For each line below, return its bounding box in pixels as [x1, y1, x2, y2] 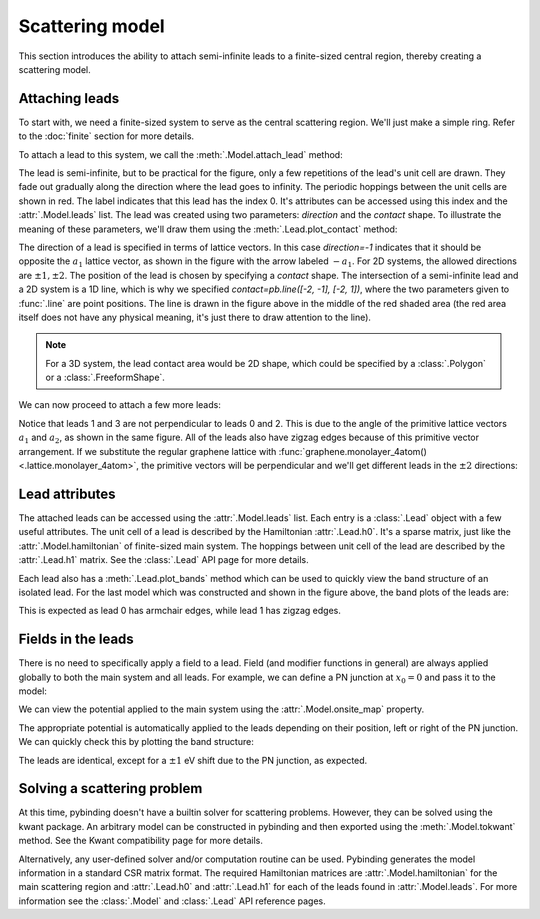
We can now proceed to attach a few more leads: [18, 399, 222, 411]
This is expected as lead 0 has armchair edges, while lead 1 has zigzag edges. [18, 605, 342, 617]
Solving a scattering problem [18, 780, 203, 797]
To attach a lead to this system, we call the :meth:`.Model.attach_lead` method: [18, 148, 344, 160]
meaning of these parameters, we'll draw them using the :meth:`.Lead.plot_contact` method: [18, 223, 398, 235]
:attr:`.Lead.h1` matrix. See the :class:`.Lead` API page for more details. [18, 554, 309, 566]
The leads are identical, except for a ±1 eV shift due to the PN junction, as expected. [18, 754, 368, 766]
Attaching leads [18, 90, 120, 107]
